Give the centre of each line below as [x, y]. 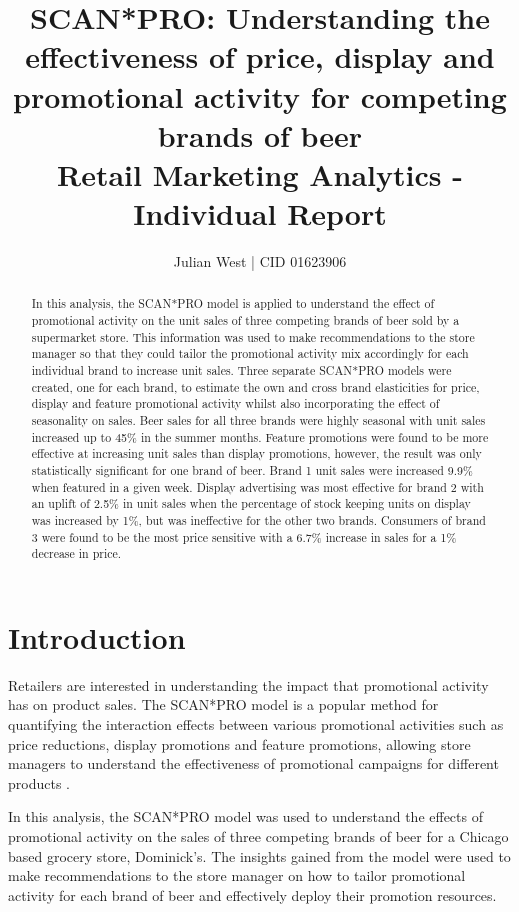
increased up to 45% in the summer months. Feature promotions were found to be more [260, 436]
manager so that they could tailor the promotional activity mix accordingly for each [250, 353]
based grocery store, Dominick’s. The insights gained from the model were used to [259, 855]
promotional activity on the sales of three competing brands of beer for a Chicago [258, 836]
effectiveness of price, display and [260, 56]
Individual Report [260, 213]
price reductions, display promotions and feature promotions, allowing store [239, 743]
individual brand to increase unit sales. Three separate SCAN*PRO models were [241, 370]
